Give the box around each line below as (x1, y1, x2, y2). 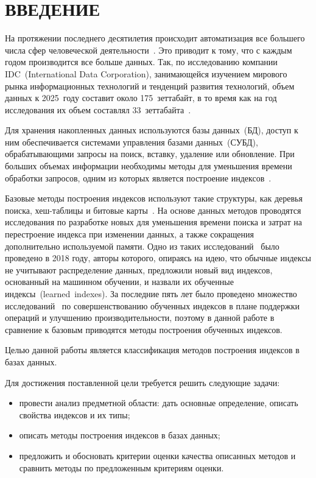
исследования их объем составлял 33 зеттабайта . (5, 103, 191, 116)
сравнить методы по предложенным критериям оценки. (19, 461, 224, 474)
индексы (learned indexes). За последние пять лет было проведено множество (5, 287, 297, 300)
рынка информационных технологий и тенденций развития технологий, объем (5, 79, 295, 92)
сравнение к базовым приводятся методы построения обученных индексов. (5, 323, 283, 336)
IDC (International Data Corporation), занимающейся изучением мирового (5, 67, 287, 80)
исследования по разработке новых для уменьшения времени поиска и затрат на (5, 216, 302, 228)
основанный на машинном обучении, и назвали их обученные (5, 275, 234, 288)
